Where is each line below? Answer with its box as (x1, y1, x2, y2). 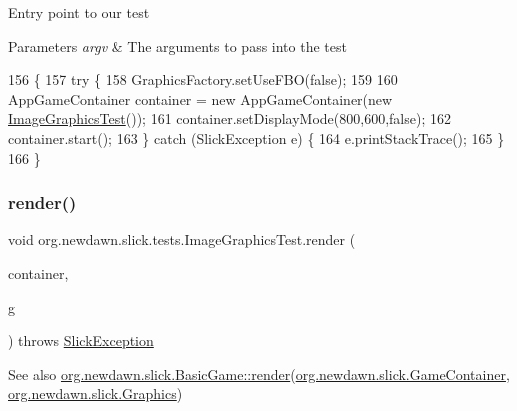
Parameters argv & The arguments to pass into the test (8, 35, 347, 56)
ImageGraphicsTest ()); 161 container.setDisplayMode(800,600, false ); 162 (8, 108, 451, 129)
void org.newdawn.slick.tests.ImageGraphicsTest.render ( (8, 229, 356, 250)
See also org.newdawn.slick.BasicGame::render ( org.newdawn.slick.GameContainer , (8, 363, 510, 384)
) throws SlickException (8, 330, 154, 351)
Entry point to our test (8, 2, 150, 22)
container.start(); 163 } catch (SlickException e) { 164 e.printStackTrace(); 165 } (8, 127, 505, 148)
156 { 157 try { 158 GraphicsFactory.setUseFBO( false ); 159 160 (8, 69, 398, 90)
